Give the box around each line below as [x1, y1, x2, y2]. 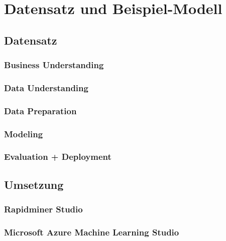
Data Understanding [4, 81, 88, 94]
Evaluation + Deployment [4, 150, 111, 163]
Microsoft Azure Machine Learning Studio [4, 225, 179, 238]
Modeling [4, 127, 43, 140]
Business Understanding [4, 59, 104, 71]
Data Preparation [4, 104, 77, 117]
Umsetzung [4, 176, 64, 192]
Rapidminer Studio [4, 203, 83, 215]
